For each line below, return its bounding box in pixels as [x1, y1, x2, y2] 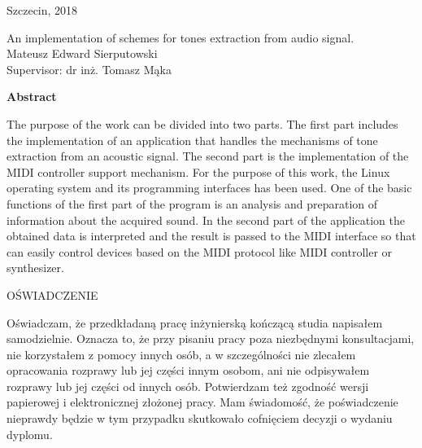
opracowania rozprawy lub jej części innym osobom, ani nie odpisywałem [7, 362, 370, 379]
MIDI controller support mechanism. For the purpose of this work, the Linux [7, 163, 390, 180]
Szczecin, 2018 [7, 2, 78, 18]
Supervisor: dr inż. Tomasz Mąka [7, 60, 172, 77]
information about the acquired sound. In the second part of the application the [7, 211, 405, 228]
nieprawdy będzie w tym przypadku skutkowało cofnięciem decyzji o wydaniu [7, 410, 393, 427]
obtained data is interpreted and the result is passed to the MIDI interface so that [7, 227, 416, 244]
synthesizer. [7, 259, 64, 276]
